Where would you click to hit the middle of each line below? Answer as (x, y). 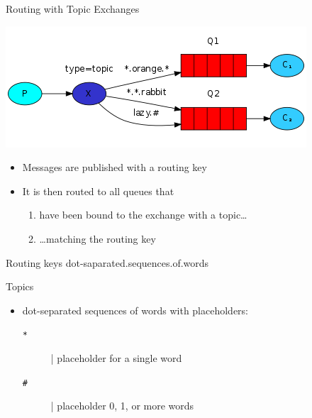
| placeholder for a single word (116, 358)
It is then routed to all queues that (98, 191)
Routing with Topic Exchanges (73, 9)
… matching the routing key (97, 238)
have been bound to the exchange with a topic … (143, 215)
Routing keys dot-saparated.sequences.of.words (107, 262)
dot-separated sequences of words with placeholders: (135, 310)
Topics (20, 286)
